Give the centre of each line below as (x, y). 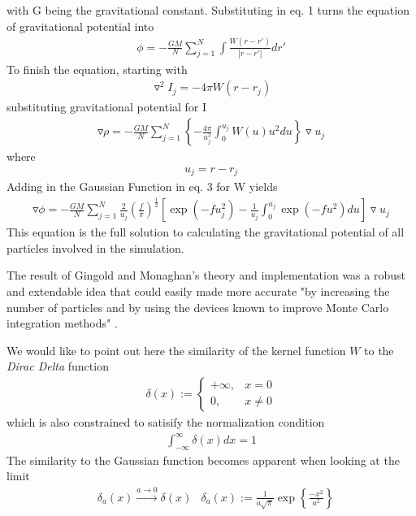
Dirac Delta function (58, 366)
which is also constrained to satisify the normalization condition (166, 421)
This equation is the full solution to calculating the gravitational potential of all (206, 232)
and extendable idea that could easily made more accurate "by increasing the (198, 291)
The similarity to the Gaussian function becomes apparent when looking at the (203, 460)
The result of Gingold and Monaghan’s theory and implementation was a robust (206, 275)
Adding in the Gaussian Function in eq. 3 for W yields (142, 186)
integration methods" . (62, 323)
